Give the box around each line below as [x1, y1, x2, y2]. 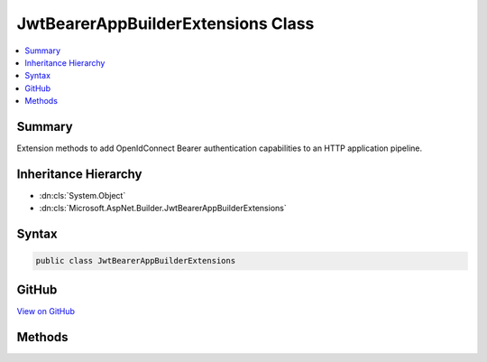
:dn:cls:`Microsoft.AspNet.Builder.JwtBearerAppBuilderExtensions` [39, 203, 288, 214]
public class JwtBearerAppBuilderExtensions [35, 255, 236, 266]
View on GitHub [16, 305, 76, 316]
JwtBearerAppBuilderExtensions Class [16, 14, 315, 33]
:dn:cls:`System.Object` [39, 190, 126, 200]
